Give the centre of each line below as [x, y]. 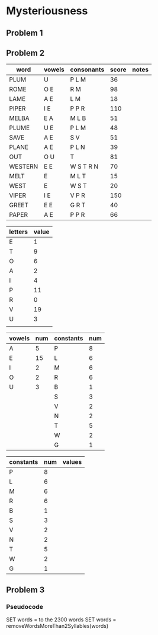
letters [19, 232]
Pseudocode [25, 606]
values [72, 462]
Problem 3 [25, 590]
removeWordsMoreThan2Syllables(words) [57, 626]
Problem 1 [25, 33]
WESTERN [24, 166]
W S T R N [84, 166]
